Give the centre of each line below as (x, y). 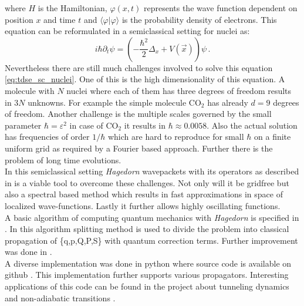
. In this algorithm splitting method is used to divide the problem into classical (147, 229)
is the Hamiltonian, (72, 8)
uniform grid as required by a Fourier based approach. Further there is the (139, 148)
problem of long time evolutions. (63, 159)
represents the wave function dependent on (220, 8)
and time (60, 19)
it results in (145, 125)
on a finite (273, 137)
